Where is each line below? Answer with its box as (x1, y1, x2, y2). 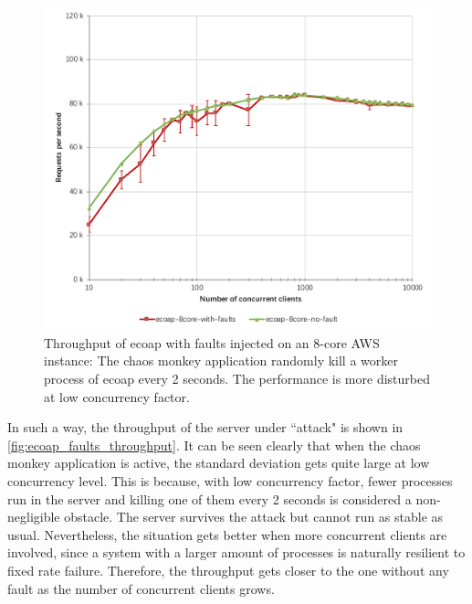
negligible (7, 507, 60, 526)
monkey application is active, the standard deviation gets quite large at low (7, 453, 430, 472)
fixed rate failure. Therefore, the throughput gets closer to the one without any (7, 560, 449, 579)
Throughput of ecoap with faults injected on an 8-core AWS (44, 333, 380, 352)
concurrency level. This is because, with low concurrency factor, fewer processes (7, 471, 453, 490)
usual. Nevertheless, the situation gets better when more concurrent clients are (7, 525, 447, 544)
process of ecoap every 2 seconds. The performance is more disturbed (44, 368, 430, 387)
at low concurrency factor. (44, 387, 190, 406)
